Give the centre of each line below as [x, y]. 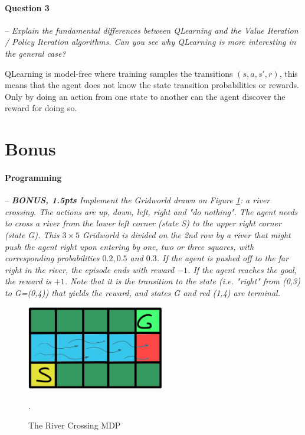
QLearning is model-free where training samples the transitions [119, 73]
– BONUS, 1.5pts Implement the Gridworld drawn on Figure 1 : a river [137, 200]
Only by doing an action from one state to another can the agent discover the [145, 96]
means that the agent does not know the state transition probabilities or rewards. [152, 85]
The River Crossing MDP [75, 425]
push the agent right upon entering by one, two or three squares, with [129, 246]
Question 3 [27, 7]
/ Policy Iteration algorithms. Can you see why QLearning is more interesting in [150, 42]
